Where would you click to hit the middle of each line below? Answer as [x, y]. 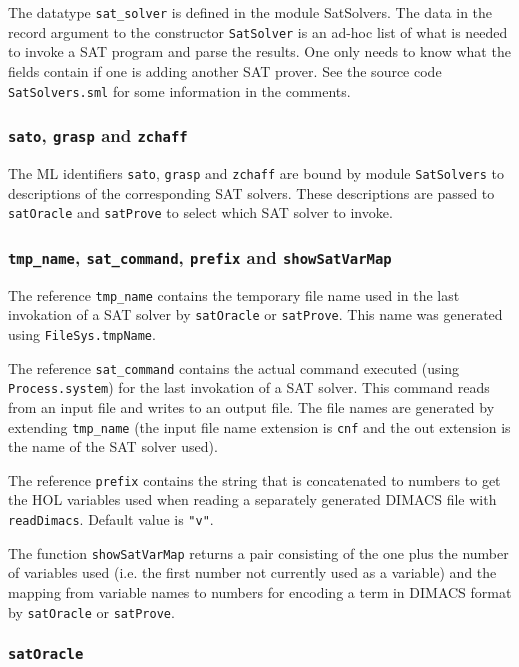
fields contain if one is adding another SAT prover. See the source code [225, 70]
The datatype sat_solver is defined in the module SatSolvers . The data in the [250, 12]
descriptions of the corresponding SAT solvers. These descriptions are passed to [251, 192]
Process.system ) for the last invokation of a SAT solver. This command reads [249, 387]
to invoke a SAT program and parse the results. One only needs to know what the [259, 51]
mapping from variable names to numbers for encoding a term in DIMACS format [260, 591]
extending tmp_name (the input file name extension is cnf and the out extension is [259, 426]
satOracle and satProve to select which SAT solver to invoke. [200, 212]
